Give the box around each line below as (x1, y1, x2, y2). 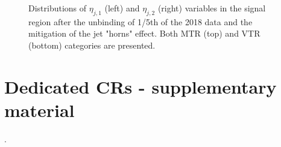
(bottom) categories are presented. (28, 38, 156, 51)
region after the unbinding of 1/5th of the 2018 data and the (28, 15, 253, 28)
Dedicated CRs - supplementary (4, 74, 277, 98)
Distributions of (28, 2, 87, 14)
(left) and (104, 2, 140, 14)
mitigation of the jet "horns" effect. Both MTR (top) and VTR (28, 27, 260, 40)
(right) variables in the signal (157, 2, 266, 14)
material (4, 97, 75, 122)
